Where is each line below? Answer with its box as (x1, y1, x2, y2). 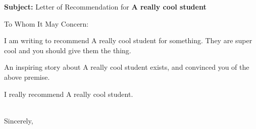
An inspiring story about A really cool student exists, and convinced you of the (4, 62, 249, 72)
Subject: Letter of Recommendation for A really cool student (4, 2, 207, 12)
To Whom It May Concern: (4, 18, 89, 29)
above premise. (4, 71, 50, 82)
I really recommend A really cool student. (4, 88, 133, 99)
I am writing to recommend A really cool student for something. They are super (4, 35, 252, 46)
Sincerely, (4, 115, 33, 125)
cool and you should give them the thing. (4, 45, 131, 55)
